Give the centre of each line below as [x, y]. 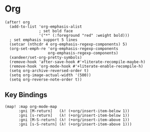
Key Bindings [26, 95]
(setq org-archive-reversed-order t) [49, 71]
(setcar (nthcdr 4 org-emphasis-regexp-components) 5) [68, 44]
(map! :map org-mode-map [31, 106]
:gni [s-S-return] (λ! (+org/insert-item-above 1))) [75, 124]
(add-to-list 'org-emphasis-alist [46, 26]
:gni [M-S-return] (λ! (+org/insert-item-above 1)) [74, 120]
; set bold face [56, 31]
